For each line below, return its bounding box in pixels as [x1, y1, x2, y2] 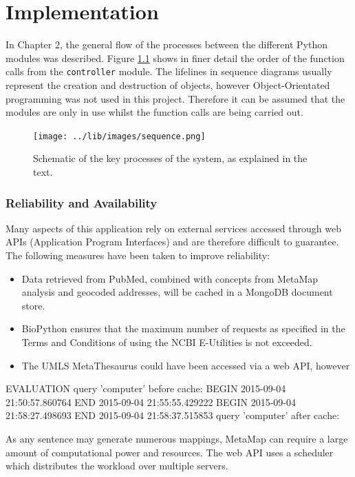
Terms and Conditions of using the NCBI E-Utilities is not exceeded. [21, 334, 312, 349]
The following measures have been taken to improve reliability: [6, 248, 270, 262]
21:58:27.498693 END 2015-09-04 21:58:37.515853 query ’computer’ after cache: [6, 408, 340, 423]
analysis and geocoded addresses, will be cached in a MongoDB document [21, 285, 333, 299]
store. [21, 298, 45, 312]
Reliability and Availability [6, 194, 158, 211]
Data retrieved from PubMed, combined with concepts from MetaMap [21, 271, 319, 285]
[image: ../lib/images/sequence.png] [33, 131, 206, 141]
